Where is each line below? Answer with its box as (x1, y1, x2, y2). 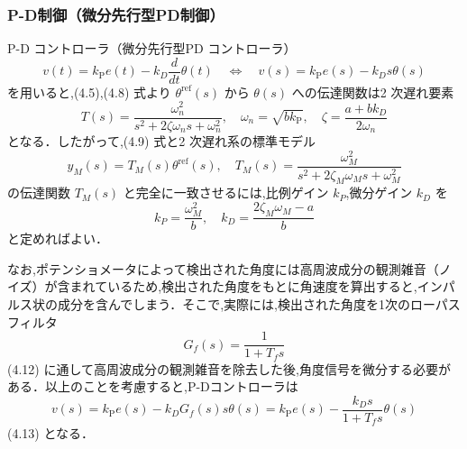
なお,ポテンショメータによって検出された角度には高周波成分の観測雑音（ (7, 259, 439, 278)
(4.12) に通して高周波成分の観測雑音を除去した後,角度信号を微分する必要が (7, 359, 451, 378)
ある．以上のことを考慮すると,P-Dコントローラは (7, 377, 298, 396)
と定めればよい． (7, 229, 108, 248)
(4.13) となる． (7, 424, 95, 443)
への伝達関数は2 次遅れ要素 (291, 82, 454, 101)
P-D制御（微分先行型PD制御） (7, 3, 224, 25)
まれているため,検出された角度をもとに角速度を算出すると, (69, 277, 417, 296)
